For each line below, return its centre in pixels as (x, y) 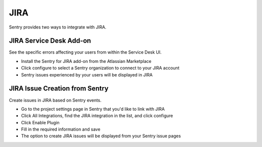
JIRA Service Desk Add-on (50, 41)
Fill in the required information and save (61, 129)
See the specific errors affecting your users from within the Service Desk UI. (85, 52)
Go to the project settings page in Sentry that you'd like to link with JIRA (93, 109)
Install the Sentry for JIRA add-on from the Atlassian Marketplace (86, 61)
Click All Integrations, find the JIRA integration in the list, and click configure (97, 116)
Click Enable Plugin (41, 122)
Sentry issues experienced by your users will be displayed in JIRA (87, 74)
